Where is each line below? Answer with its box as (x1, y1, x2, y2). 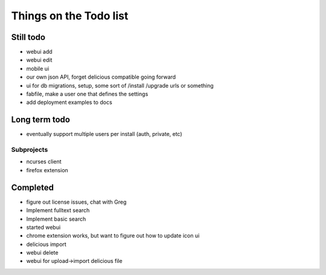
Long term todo (11, 115, 71, 125)
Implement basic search (26, 215, 86, 222)
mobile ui (26, 65, 50, 72)
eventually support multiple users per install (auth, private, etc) (26, 131, 182, 138)
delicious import (26, 241, 66, 248)
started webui (26, 224, 61, 231)
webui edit (26, 56, 53, 63)
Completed (11, 182, 54, 193)
